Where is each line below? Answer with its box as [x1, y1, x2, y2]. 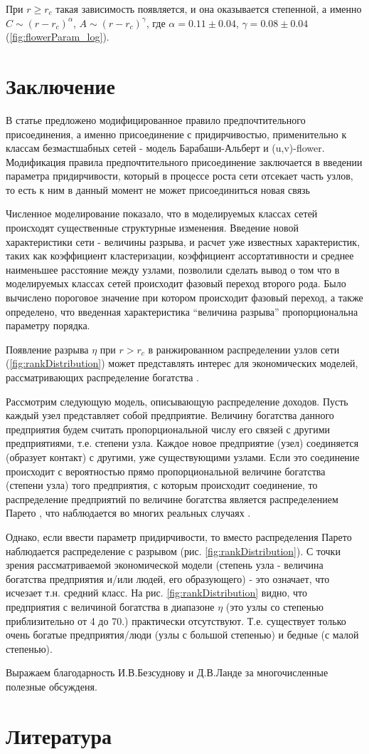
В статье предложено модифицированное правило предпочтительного [6, 112, 306, 127]
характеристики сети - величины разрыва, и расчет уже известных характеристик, [6, 234, 360, 249]
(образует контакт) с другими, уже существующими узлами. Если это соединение [6, 449, 360, 464]
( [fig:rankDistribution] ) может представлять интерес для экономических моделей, [6, 356, 358, 371]
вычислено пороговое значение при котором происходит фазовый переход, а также [6, 290, 363, 305]
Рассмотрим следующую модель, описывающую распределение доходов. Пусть [6, 393, 348, 408]
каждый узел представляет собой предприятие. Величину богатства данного [6, 408, 334, 423]
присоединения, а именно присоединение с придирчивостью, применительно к [6, 126, 347, 141]
